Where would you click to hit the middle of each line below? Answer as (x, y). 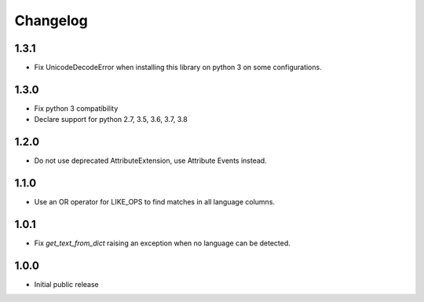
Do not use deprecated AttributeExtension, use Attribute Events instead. (150, 160)
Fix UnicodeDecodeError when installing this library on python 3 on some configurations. (178, 68)
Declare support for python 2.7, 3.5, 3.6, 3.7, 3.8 (111, 120)
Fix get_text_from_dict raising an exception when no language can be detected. (162, 243)
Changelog (51, 20)
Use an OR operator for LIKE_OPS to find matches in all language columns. (154, 202)
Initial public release (67, 284)
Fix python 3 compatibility (76, 108)
